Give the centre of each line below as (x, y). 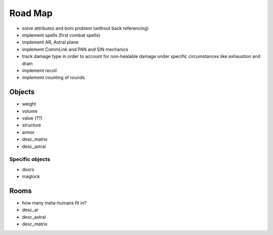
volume (30, 111)
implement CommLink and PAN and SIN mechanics (75, 49)
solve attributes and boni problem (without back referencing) (85, 28)
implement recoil (39, 70)
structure (32, 125)
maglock (31, 177)
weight (29, 104)
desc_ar (30, 210)
